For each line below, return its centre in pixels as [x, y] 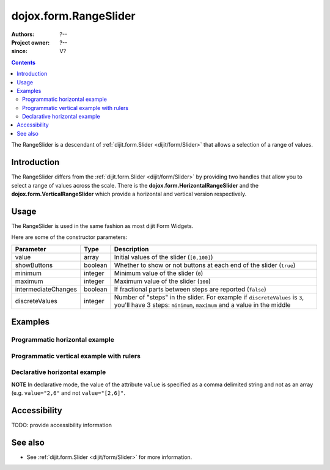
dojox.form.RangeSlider [73, 16]
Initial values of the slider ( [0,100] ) [163, 257]
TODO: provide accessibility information [62, 425]
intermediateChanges [46, 289]
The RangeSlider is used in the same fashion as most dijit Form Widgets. [102, 226]
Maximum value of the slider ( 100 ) [162, 281]
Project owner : [31, 42]
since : [19, 51]
